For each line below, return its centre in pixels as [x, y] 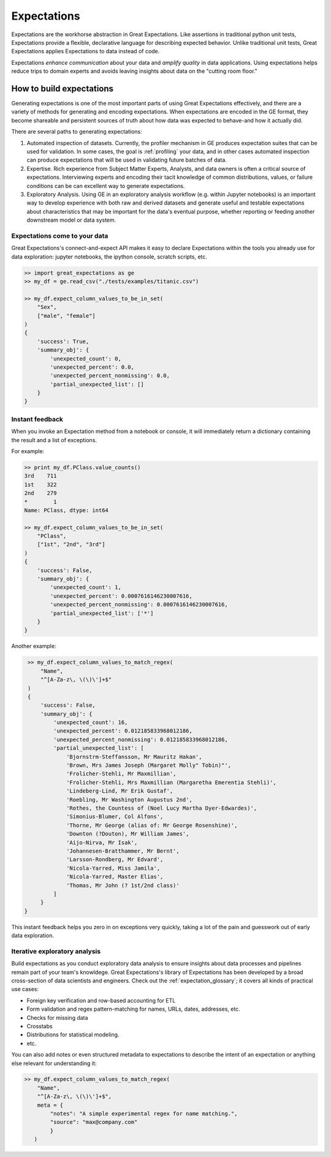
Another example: [34, 646]
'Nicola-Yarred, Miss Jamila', [113, 868]
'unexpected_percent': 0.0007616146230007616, [121, 596]
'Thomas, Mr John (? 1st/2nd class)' [123, 885]
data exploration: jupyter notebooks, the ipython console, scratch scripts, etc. [109, 257]
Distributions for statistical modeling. [73, 1035]
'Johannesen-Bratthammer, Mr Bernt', [123, 851]
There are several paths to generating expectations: [77, 132]
